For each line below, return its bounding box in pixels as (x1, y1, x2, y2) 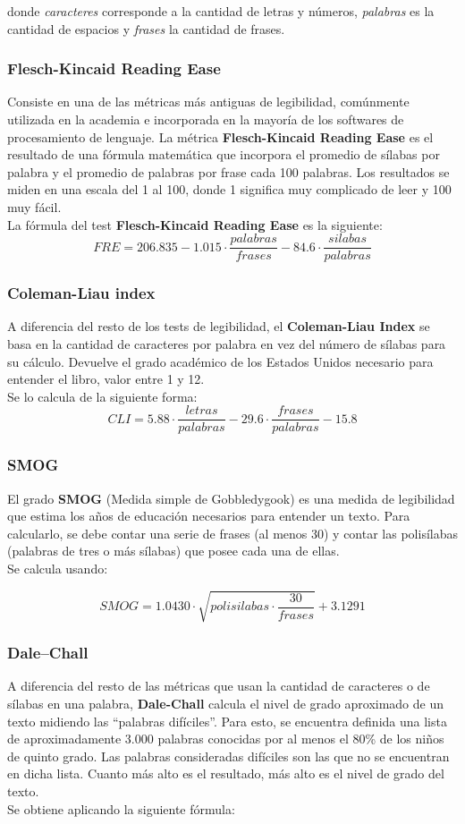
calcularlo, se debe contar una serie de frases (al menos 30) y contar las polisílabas (7, 523, 458, 542)
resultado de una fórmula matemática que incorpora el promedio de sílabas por (7, 145, 440, 164)
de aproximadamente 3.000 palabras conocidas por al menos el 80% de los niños (7, 729, 444, 748)
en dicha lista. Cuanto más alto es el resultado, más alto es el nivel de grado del (7, 764, 444, 783)
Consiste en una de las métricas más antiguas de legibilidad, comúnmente (7, 92, 410, 111)
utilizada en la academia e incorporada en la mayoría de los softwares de (7, 110, 404, 128)
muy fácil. (7, 197, 62, 216)
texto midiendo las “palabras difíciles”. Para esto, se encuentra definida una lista (7, 711, 447, 730)
